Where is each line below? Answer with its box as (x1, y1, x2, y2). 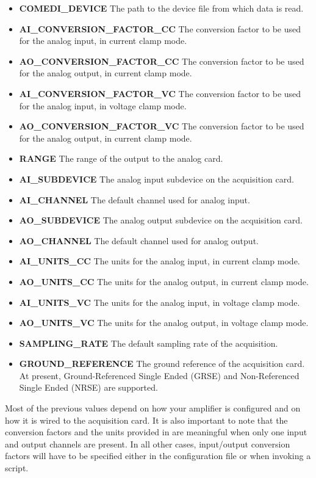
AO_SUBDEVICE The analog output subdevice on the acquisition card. (19, 214, 303, 226)
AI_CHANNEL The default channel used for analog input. (19, 193, 250, 206)
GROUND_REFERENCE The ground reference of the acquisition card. (19, 357, 305, 370)
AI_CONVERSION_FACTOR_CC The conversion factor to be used (19, 22, 301, 35)
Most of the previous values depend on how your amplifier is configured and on (5, 402, 301, 415)
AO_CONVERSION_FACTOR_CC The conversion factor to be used (19, 54, 304, 67)
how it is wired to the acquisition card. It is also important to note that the (5, 413, 288, 426)
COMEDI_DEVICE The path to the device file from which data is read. (19, 2, 304, 14)
